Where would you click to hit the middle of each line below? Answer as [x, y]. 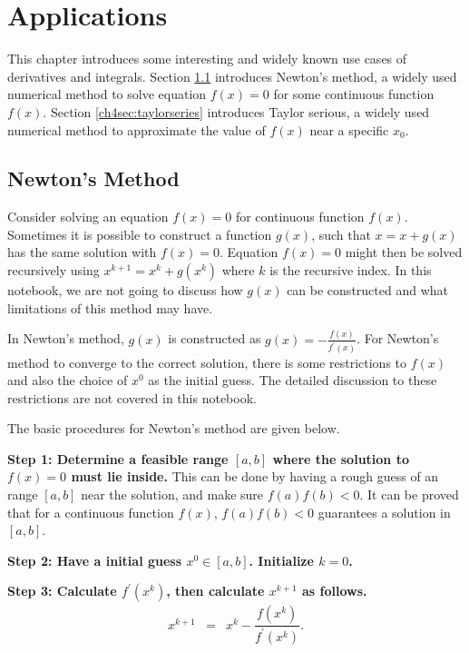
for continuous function [300, 217]
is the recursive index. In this [351, 270]
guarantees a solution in [384, 512]
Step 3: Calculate [62, 591]
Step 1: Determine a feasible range [118, 458]
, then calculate [215, 591]
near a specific [349, 129]
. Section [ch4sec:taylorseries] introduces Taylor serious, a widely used [236, 111]
